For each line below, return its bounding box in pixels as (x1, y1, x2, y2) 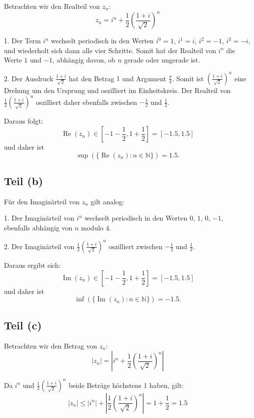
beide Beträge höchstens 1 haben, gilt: (68, 380, 184, 390)
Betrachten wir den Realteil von (4, 1, 100, 11)
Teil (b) (4, 173, 43, 189)
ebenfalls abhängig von (4, 223, 73, 233)
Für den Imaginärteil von (4, 196, 80, 206)
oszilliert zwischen (109, 241, 163, 251)
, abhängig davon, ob (52, 55, 115, 65)
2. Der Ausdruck (4, 73, 54, 83)
